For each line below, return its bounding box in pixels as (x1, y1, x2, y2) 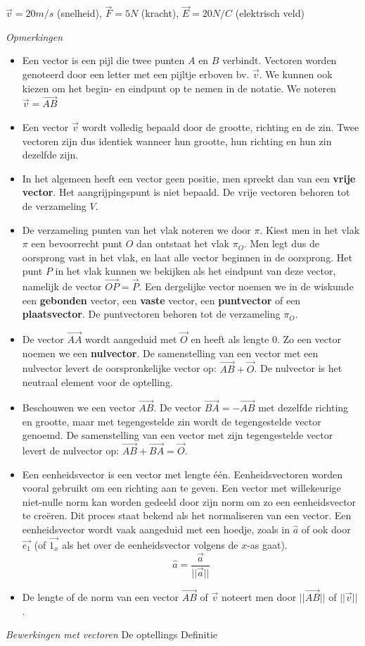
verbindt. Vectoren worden (222, 53, 337, 68)
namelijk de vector (22, 279, 102, 294)
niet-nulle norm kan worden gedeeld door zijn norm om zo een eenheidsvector (22, 494, 357, 509)
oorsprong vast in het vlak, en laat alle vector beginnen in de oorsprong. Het (22, 249, 352, 264)
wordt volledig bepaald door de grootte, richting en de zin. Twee (82, 120, 359, 134)
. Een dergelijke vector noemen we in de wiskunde (139, 279, 354, 294)
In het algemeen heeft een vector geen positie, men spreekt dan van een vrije (22, 170, 356, 185)
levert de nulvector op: (22, 442, 120, 457)
